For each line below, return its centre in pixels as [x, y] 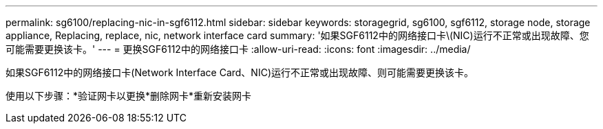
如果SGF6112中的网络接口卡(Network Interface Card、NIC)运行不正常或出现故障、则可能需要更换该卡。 [240, 72]
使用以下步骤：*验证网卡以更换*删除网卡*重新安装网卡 [129, 96]
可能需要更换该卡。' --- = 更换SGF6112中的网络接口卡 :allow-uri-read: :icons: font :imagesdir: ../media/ [238, 49]
